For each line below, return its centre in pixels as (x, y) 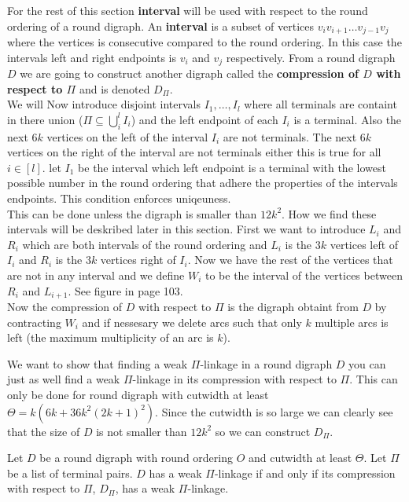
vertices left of (364, 244)
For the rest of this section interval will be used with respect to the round (188, 10)
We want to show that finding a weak (98, 363)
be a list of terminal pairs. (70, 473)
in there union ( (45, 119)
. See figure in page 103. (125, 290)
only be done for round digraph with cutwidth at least (138, 395)
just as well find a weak (64, 379)
